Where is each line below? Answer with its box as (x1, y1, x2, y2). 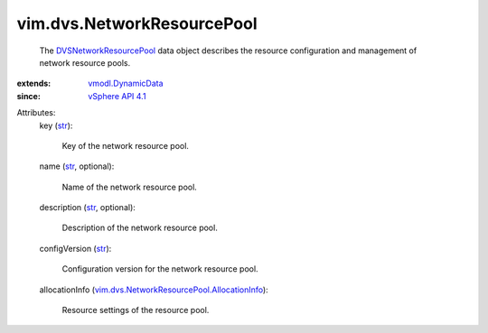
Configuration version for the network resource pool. (61, 264, 258, 274)
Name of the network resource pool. (61, 181, 198, 192)
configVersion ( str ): (39, 243, 112, 254)
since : (16, 90, 41, 101)
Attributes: (16, 107, 56, 118)
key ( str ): (39, 120, 73, 131)
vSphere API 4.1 (88, 90, 146, 101)
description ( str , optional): (39, 202, 136, 213)
